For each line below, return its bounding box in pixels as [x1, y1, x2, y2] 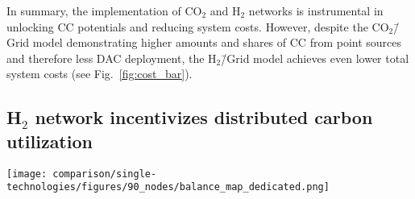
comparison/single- [52, 168, 157, 180]
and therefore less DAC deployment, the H [6, 49, 217, 66]
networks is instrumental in [248, 2, 384, 19]
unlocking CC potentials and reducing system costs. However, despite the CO [6, 18, 389, 35]
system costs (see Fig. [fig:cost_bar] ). [6, 65, 193, 82]
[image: [6, 168, 48, 180]
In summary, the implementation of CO [6, 2, 202, 19]
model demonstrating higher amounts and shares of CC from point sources [32, 34, 402, 51]
